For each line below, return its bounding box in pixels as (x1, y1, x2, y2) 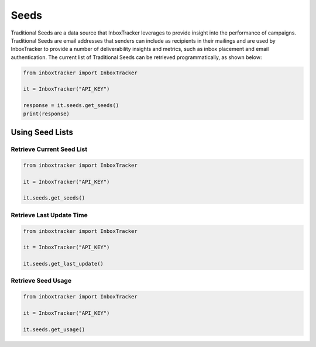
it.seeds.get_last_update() (23, 260, 104, 267)
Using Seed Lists (11, 128, 73, 138)
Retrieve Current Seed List (11, 145, 88, 153)
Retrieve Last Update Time (11, 211, 88, 219)
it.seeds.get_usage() (23, 326, 85, 333)
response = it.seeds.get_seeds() (23, 102, 119, 109)
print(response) (23, 110, 70, 117)
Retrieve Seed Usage (11, 277, 72, 285)
